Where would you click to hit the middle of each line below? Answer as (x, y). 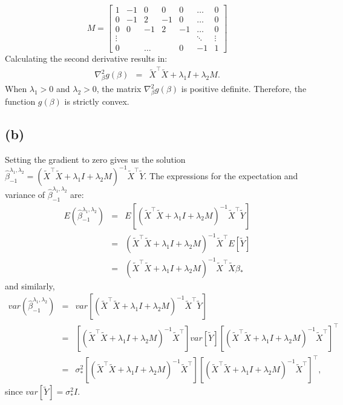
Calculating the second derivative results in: (86, 58)
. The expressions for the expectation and (221, 175)
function (20, 101)
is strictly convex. (97, 101)
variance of (25, 194)
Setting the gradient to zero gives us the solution (95, 159)
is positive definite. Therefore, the (244, 89)
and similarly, (30, 285)
